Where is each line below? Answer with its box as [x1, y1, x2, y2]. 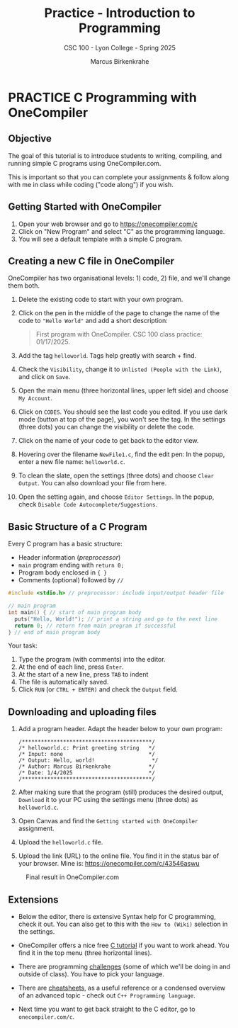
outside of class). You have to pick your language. [18, 970, 165, 978]
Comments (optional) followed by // [18, 576, 124, 584]
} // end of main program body [8, 628, 101, 636]
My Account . [18, 394, 52, 402]
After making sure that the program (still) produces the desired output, [18, 788, 224, 796]
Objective [8, 132, 52, 145]
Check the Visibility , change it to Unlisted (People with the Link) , [18, 365, 222, 373]
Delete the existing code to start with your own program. [18, 295, 183, 304]
